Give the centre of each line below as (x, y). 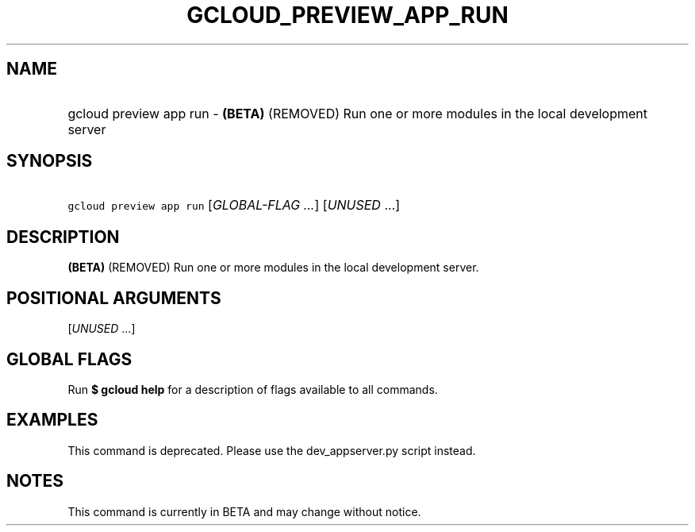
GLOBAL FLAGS (69, 359)
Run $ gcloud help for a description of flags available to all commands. (253, 389)
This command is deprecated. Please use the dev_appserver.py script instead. (272, 450)
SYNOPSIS (50, 161)
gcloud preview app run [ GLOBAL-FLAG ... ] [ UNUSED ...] (234, 205)
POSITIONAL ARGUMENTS (114, 298)
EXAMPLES (52, 420)
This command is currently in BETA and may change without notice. (244, 511)
